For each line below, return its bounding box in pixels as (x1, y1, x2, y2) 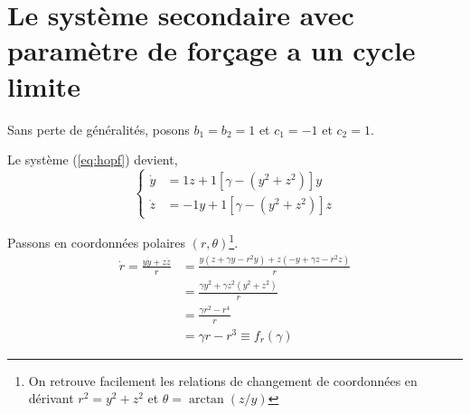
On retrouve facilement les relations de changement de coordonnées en (28, 371, 418, 390)
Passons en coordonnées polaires (7, 232, 186, 251)
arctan (188, 393, 224, 407)
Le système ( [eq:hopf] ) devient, (7, 150, 178, 169)
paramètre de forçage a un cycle (7, 32, 416, 69)
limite (7, 67, 80, 104)
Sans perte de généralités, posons (7, 119, 190, 138)
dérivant (28, 389, 74, 408)
